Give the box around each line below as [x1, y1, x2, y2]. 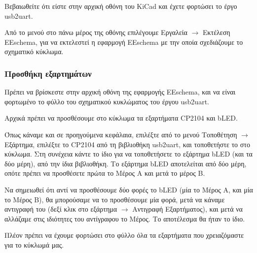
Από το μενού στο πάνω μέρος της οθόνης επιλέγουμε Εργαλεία [4, 27, 187, 37]
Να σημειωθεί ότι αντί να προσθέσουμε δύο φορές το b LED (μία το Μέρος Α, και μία [4, 184, 253, 194]
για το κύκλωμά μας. [4, 239, 64, 250]
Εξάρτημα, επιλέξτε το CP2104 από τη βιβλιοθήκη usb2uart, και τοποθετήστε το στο [4, 139, 250, 149]
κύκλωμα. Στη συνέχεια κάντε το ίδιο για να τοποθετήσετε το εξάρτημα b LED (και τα [4, 149, 253, 159]
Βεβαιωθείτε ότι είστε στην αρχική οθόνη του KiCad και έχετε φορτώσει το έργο [4, 1, 237, 11]
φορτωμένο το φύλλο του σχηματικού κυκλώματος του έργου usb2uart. [4, 96, 209, 106]
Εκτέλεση [202, 27, 230, 37]
